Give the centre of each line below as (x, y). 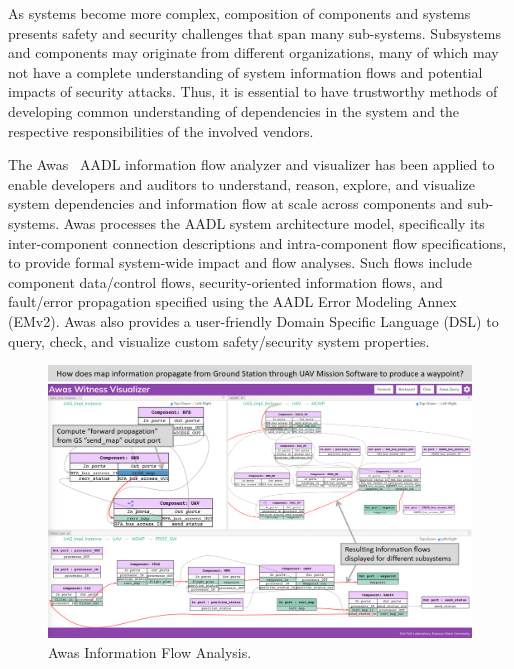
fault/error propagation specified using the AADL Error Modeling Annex (232, 301)
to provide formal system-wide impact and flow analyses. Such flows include (240, 262)
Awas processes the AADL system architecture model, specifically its (274, 222)
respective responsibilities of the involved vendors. (161, 130)
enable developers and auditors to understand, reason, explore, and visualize (241, 183)
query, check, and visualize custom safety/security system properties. (219, 340)
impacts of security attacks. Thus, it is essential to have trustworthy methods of (253, 91)
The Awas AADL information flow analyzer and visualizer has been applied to (251, 164)
